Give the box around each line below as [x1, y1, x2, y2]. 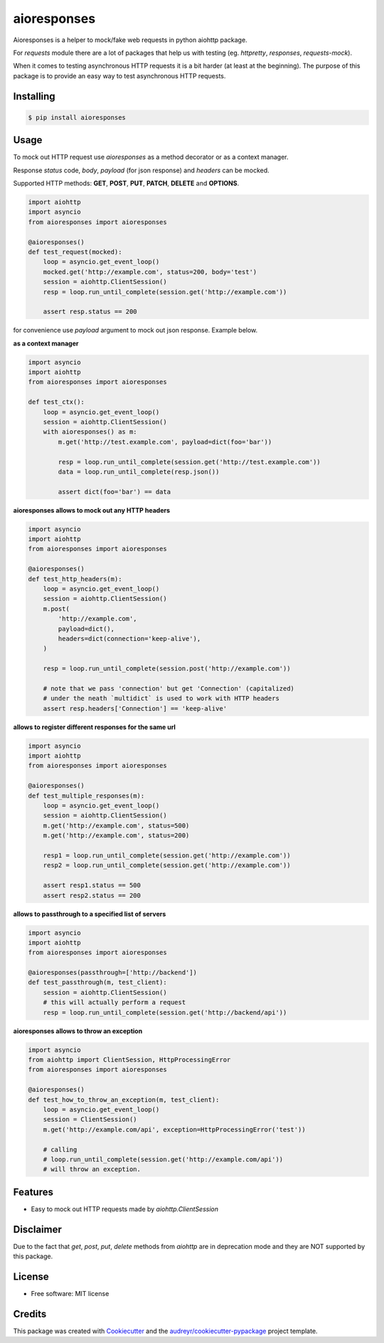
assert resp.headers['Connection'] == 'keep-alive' [43, 704, 228, 712]
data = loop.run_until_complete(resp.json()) [58, 467, 220, 476]
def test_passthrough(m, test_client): [28, 978, 167, 986]
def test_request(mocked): [28, 248, 122, 256]
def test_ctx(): [28, 398, 85, 406]
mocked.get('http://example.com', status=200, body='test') [43, 268, 257, 276]
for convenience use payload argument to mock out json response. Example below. [13, 326, 258, 335]
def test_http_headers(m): [28, 575, 122, 583]
